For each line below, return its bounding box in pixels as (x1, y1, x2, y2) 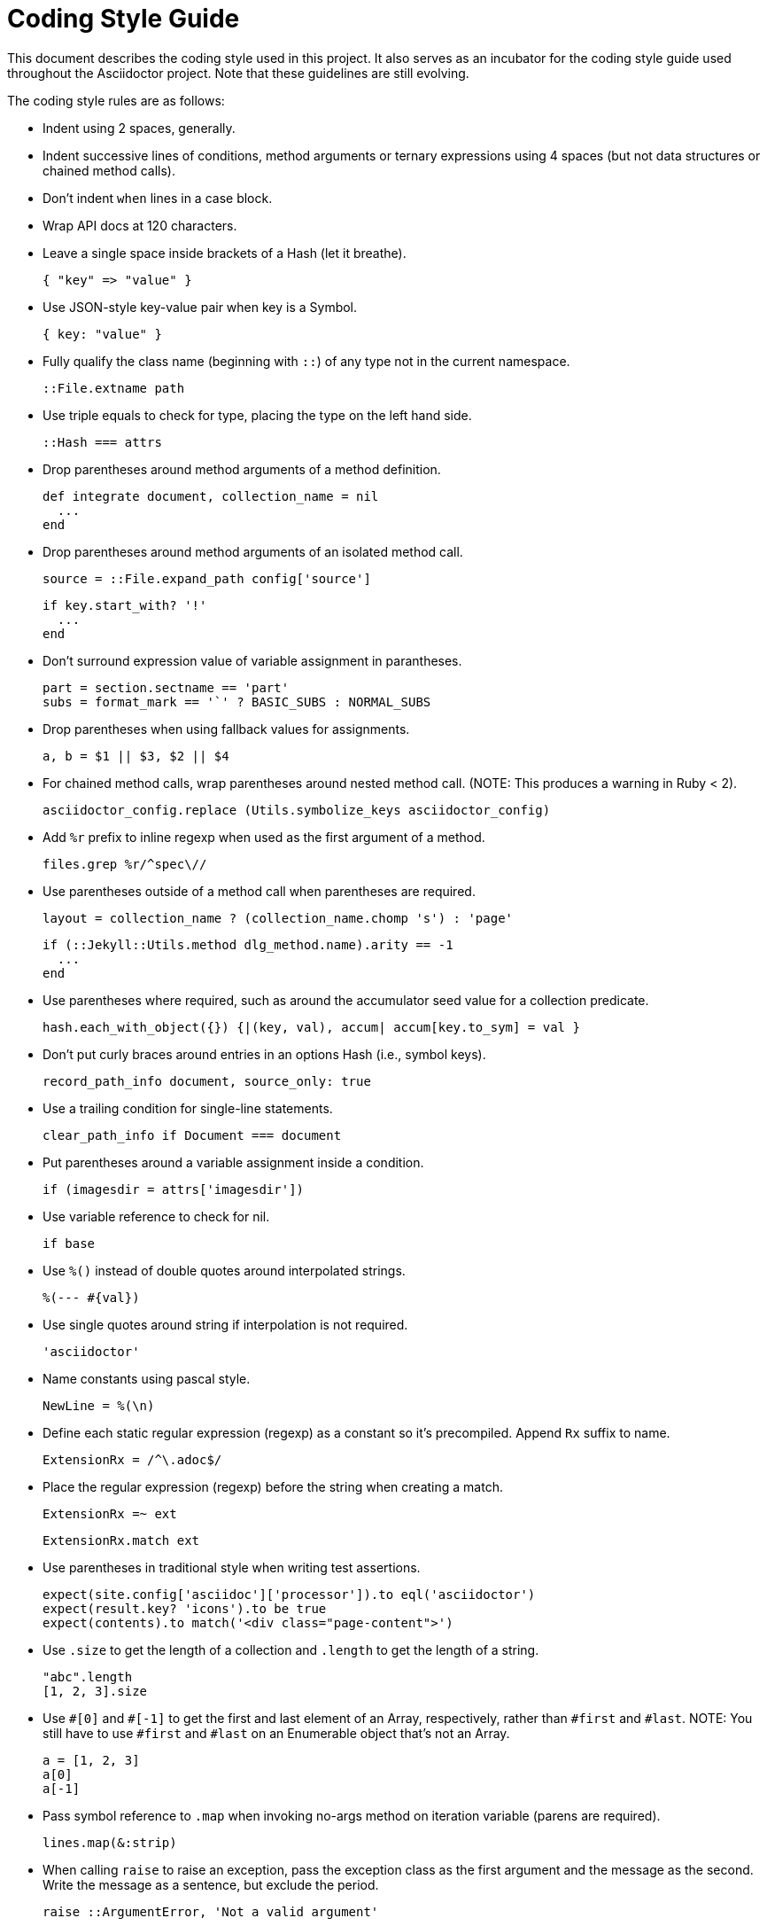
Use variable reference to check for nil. (43, 1208, 270, 1224)
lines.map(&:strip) (43, 1835, 177, 1850)
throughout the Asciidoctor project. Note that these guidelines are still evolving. (7, 65, 469, 81)
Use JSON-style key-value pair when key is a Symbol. (43, 299, 358, 315)
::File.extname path (43, 380, 185, 395)
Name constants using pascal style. (43, 1370, 251, 1386)
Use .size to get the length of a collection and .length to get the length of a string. (43, 1641, 539, 1657)
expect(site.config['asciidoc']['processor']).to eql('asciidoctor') (43, 1587, 536, 1602)
